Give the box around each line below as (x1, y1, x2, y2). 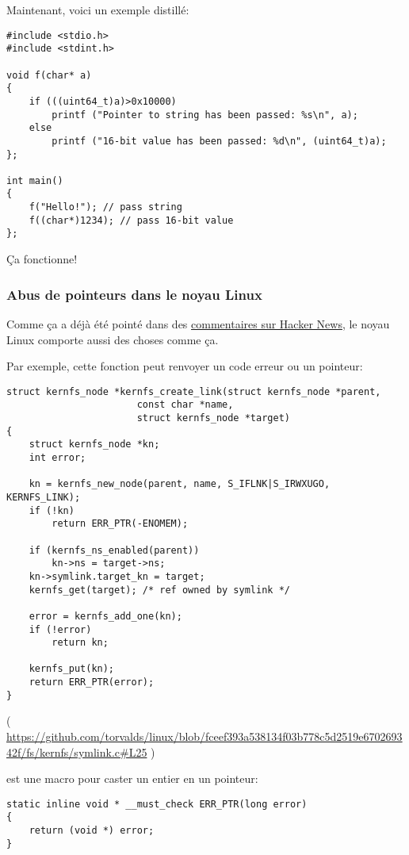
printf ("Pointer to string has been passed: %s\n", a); (52, 109, 358, 121)
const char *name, (136, 399, 234, 411)
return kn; (52, 637, 109, 649)
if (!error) (29, 623, 92, 635)
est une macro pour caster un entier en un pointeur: (6, 770, 258, 787)
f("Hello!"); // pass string (29, 201, 182, 213)
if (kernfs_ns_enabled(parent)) (29, 544, 200, 556)
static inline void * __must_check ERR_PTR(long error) (6, 798, 308, 810)
